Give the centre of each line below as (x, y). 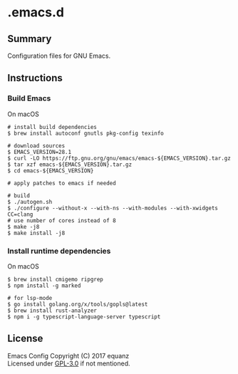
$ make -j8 (24, 227)
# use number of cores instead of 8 (62, 220)
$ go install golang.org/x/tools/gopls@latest (78, 304)
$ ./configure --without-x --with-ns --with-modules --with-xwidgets (113, 208)
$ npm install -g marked (44, 286)
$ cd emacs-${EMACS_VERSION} (51, 171)
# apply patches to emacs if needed (62, 183)
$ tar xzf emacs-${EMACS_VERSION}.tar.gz (70, 165)
